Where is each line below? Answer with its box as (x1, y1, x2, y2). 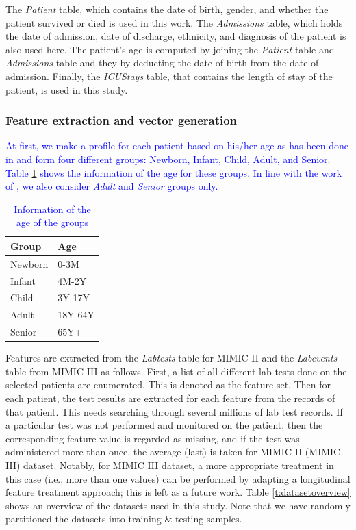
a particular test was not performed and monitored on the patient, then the (5, 418, 323, 432)
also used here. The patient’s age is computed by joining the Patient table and (5, 42, 335, 56)
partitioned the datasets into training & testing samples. (5, 512, 242, 526)
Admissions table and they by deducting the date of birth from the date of (5, 55, 319, 70)
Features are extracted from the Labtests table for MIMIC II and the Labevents (5, 351, 338, 365)
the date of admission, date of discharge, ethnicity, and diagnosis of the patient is (5, 29, 346, 43)
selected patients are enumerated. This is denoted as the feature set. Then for (5, 377, 331, 392)
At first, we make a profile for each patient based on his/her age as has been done (5, 138, 348, 153)
